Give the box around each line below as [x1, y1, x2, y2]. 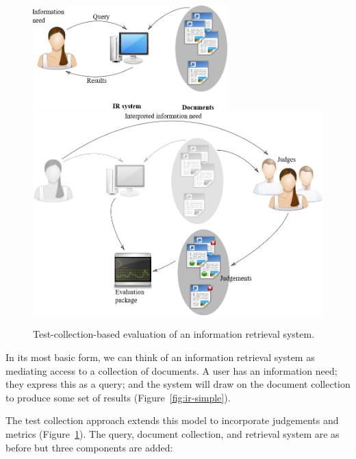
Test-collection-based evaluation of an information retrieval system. [33, 327, 315, 341]
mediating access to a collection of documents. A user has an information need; [5, 363, 338, 377]
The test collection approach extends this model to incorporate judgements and [5, 413, 339, 427]
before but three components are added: [5, 440, 173, 454]
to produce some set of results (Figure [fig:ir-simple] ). [5, 390, 231, 404]
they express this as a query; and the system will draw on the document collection [5, 377, 351, 391]
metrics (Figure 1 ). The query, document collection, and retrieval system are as [5, 427, 340, 441]
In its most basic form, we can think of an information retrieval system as [5, 350, 315, 364]
